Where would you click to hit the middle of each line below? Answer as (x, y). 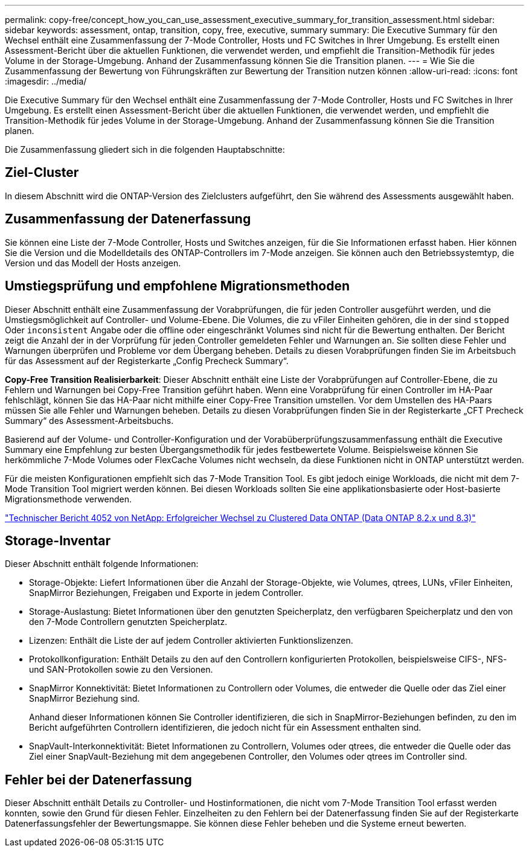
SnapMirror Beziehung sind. (85, 699)
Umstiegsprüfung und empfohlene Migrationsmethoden (177, 286)
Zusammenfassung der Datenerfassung (128, 219)
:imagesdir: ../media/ (46, 81)
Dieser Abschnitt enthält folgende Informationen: (102, 564)
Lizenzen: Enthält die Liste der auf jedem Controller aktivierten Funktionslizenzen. (191, 641)
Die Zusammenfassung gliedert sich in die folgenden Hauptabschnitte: (145, 149)
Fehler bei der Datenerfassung (98, 780)
